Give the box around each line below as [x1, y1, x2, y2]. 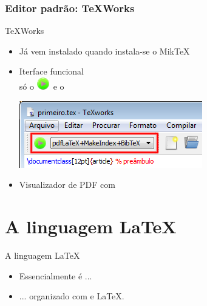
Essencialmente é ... [19, 269, 92, 282]
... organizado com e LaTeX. [19, 290, 124, 302]
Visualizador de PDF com [19, 178, 115, 191]
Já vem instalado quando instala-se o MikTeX [19, 44, 190, 57]
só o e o [19, 80, 64, 92]
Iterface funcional [19, 65, 84, 78]
